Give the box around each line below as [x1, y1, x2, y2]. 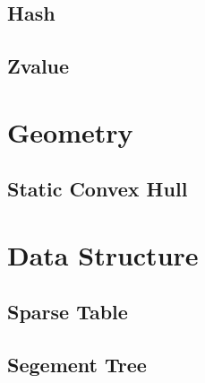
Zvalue [7, 52, 70, 80]
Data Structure [7, 236, 199, 273]
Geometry [7, 113, 133, 150]
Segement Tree [7, 351, 147, 379]
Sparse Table [7, 298, 128, 326]
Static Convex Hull [7, 175, 188, 203]
